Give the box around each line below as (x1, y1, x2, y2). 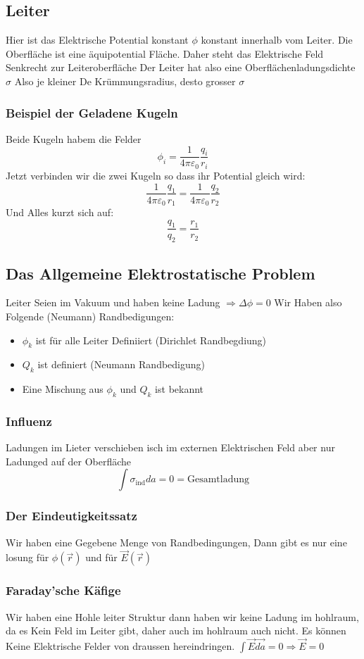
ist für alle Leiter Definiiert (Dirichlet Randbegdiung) (35, 332, 267, 347)
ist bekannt (155, 382, 204, 396)
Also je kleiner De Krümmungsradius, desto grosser (14, 73, 236, 88)
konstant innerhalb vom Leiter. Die (201, 32, 353, 47)
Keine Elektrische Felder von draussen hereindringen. (6, 639, 235, 653)
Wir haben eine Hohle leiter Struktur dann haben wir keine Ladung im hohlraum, (6, 609, 359, 624)
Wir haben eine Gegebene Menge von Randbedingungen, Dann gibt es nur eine (6, 534, 347, 549)
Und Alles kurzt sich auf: (6, 205, 114, 220)
